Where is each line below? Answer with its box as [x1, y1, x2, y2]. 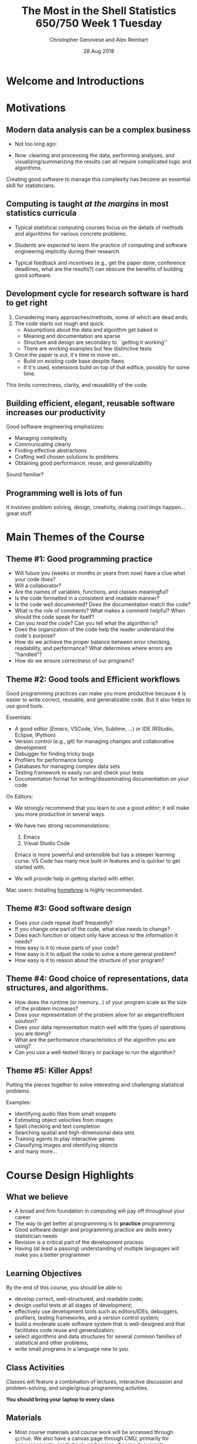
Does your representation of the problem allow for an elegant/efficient [14, 1011, 185, 1018]
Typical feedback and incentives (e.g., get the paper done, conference [14, 259, 186, 266]
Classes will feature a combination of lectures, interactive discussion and [6, 1378, 183, 1385]
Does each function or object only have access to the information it [14, 932, 178, 939]
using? [14, 1042, 31, 1049]
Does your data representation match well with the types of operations [14, 1024, 186, 1031]
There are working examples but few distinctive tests [23, 345, 152, 352]
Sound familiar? [6, 471, 44, 478]
